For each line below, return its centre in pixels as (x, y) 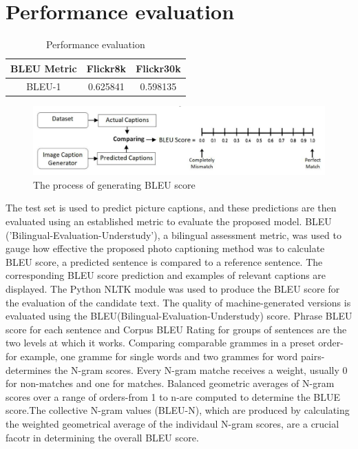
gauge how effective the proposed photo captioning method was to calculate (165, 248)
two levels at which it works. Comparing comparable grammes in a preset (160, 343)
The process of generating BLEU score (114, 184)
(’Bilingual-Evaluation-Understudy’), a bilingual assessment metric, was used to (173, 234)
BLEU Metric (44, 68)
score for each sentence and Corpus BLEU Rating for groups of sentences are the (176, 329)
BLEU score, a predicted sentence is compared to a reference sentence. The (164, 261)
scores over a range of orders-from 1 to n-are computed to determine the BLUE (173, 396)
